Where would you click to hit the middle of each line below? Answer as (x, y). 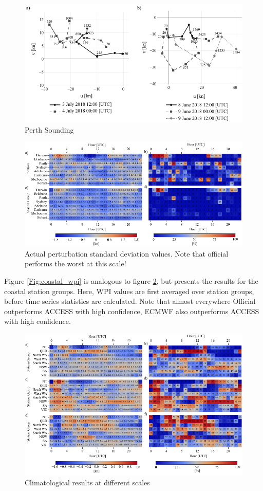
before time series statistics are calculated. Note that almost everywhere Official (130, 301)
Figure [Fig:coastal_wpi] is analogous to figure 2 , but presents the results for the (131, 281)
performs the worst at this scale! (76, 263)
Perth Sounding (49, 129)
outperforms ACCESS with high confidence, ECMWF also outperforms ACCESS (132, 311)
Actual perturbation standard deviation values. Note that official (127, 253)
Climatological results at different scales (87, 482)
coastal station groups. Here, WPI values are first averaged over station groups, (129, 291)
